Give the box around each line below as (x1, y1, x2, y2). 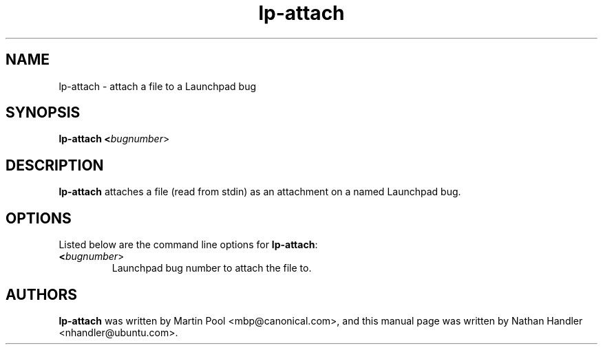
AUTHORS (6, 285, 78, 303)
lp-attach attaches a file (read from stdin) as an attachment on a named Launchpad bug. (59, 186, 461, 198)
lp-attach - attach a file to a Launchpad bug (59, 80, 257, 92)
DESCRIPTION (6, 156, 104, 174)
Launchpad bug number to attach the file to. (112, 262, 312, 274)
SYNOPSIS (6, 104, 81, 122)
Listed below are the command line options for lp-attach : (59, 239, 318, 251)
